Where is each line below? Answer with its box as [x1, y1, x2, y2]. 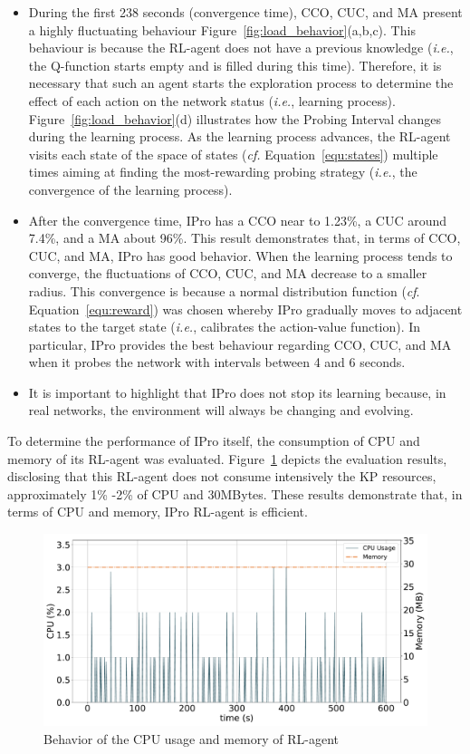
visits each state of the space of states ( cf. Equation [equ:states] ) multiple [28, 144, 438, 163]
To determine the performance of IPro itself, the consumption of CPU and [7, 431, 420, 450]
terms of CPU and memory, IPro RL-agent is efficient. [7, 502, 308, 521]
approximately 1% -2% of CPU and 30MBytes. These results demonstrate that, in [7, 484, 463, 503]
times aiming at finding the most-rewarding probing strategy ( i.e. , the [28, 162, 417, 181]
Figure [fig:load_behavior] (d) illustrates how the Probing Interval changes [28, 109, 441, 128]
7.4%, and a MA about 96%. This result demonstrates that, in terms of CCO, [28, 228, 461, 247]
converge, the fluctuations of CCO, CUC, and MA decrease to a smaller [28, 264, 427, 283]
